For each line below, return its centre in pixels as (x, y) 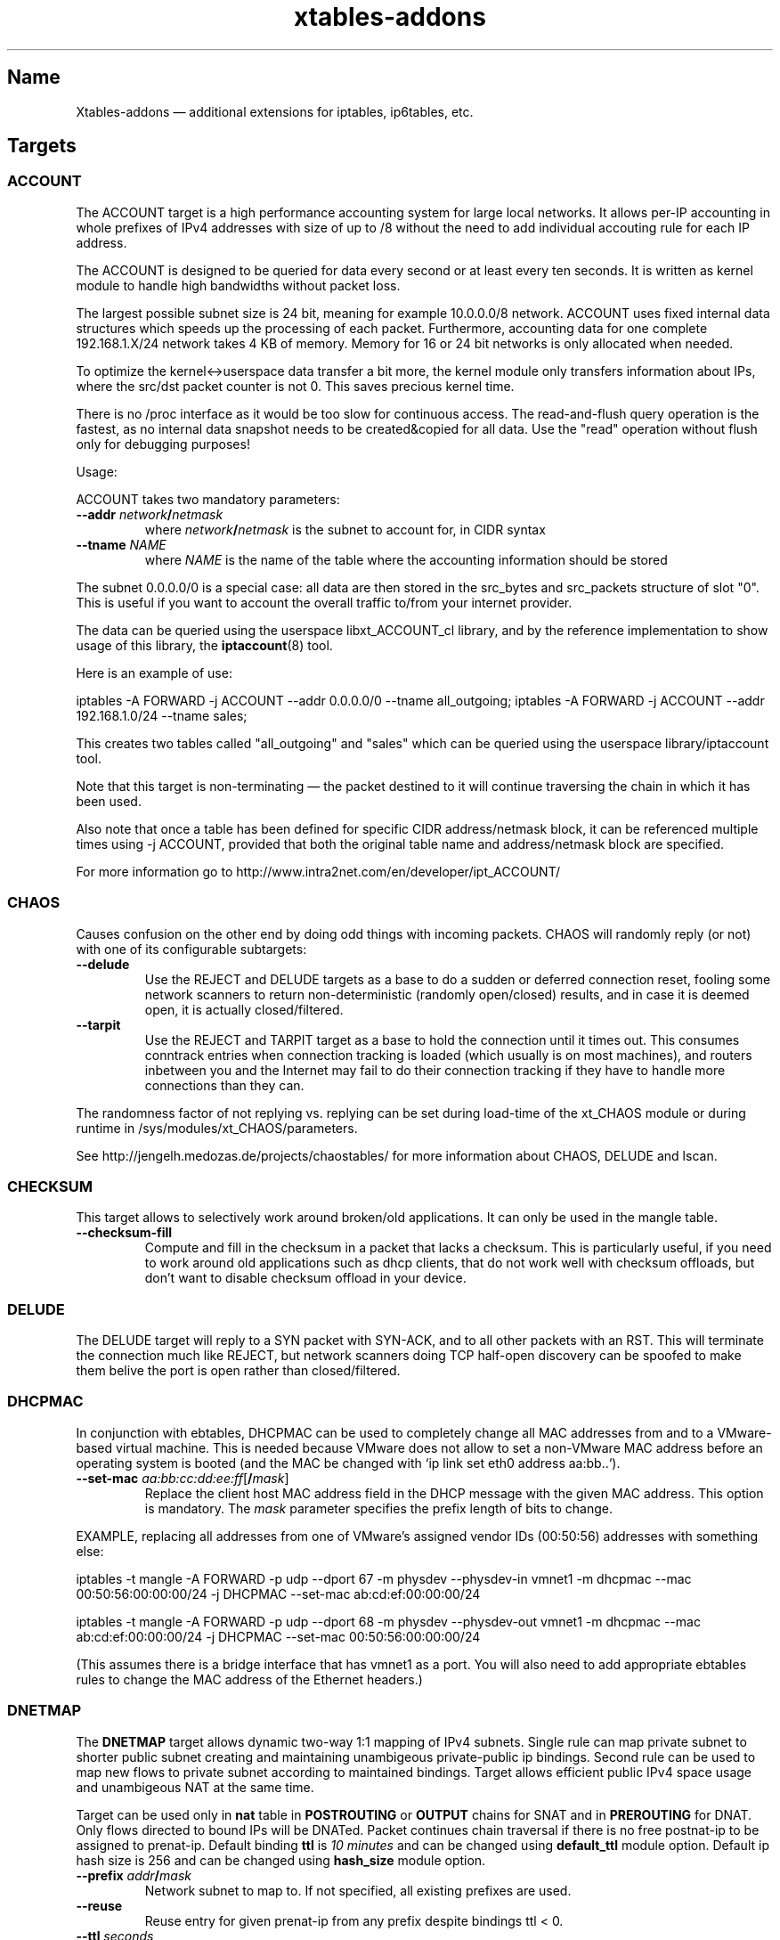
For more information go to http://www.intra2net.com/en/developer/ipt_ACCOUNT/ (318, 871)
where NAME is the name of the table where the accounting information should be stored (406, 559)
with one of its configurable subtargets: (191, 949)
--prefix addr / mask (134, 1875)
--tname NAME (121, 544)
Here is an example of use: (154, 672)
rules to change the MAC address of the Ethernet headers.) (249, 1679)
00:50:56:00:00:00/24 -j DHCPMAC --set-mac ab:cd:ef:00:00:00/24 (278, 1594)
